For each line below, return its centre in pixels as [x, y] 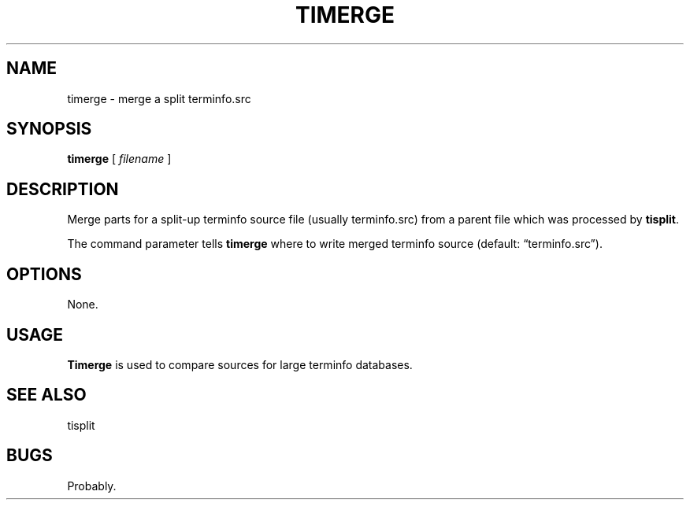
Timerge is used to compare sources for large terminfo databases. [240, 364]
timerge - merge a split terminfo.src [159, 98]
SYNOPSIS [49, 129]
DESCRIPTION [63, 189]
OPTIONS [44, 274]
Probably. [92, 486]
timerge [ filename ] [119, 159]
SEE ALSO [46, 395]
